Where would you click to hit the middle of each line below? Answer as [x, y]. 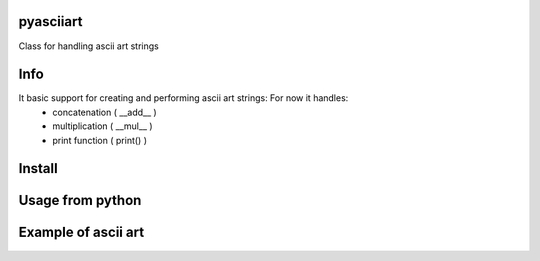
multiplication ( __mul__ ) [103, 126]
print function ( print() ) [99, 140]
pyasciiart [50, 21]
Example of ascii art [81, 232]
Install [38, 168]
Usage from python [80, 200]
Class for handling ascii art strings [88, 46]
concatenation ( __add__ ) [104, 112]
